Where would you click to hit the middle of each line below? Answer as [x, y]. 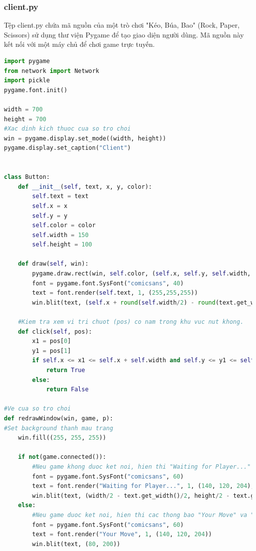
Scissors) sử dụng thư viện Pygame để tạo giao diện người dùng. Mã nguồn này [124, 34]
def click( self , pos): [55, 331]
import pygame [27, 61]
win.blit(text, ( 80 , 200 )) [76, 544]
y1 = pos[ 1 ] [52, 351]
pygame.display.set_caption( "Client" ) [67, 148]
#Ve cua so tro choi [38, 409]
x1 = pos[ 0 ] [52, 341]
